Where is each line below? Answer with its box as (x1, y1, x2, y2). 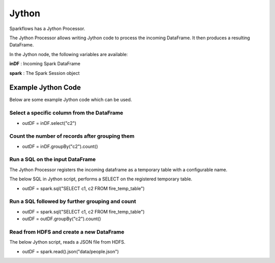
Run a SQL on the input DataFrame (9, 156, 96, 163)
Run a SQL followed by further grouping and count (9, 198, 136, 205)
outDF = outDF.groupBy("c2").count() (22, 216, 101, 222)
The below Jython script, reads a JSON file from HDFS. (9, 239, 126, 245)
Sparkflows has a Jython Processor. (9, 25, 86, 32)
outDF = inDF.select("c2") (22, 120, 76, 126)
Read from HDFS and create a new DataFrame (9, 228, 125, 235)
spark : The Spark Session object (9, 70, 80, 76)
